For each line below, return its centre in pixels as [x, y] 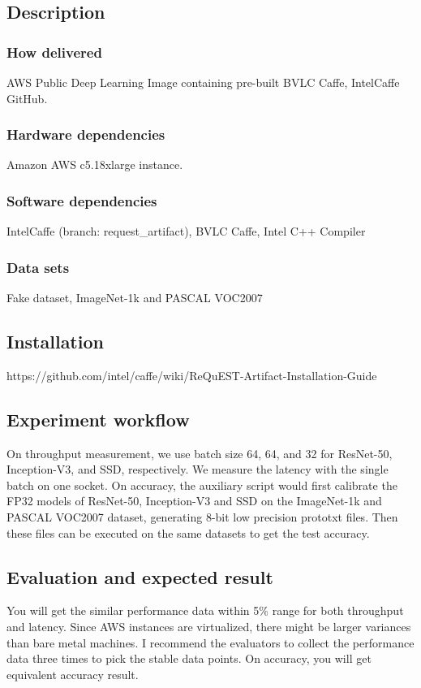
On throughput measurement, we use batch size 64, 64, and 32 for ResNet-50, [200, 453]
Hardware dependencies [86, 134]
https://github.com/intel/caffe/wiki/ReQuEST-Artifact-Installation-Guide [192, 375]
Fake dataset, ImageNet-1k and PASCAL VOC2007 [135, 298]
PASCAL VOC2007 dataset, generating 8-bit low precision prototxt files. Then [202, 517]
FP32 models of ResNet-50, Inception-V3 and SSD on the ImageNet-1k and [194, 501]
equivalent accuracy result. [73, 674]
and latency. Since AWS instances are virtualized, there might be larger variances [209, 626]
